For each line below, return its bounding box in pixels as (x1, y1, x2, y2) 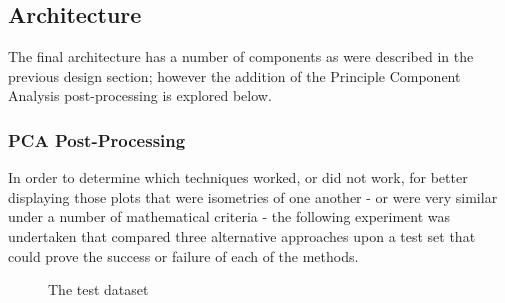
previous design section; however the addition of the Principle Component (8, 65, 461, 86)
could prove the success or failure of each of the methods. (8, 245, 359, 266)
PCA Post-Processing (8, 127, 186, 152)
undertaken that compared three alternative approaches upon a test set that (8, 225, 476, 246)
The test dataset (48, 279, 149, 300)
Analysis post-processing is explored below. (8, 85, 272, 106)
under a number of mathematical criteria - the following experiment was (8, 206, 451, 227)
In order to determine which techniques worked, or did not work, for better (8, 167, 468, 188)
